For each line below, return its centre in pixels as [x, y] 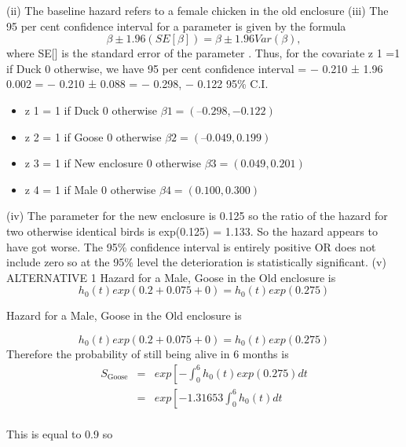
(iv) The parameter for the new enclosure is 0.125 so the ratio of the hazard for [197, 216]
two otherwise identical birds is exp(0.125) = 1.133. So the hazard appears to [192, 231]
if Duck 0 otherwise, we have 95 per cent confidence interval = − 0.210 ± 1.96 [195, 68]
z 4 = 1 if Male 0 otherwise [90, 189]
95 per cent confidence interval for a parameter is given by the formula [176, 26]
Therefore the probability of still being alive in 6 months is [148, 353]
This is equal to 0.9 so [60, 433]
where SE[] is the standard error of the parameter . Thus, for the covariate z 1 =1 [203, 53]
